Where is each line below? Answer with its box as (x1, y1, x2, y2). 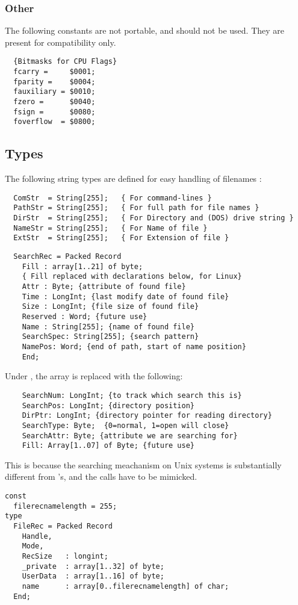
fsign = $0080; (13, 107, 96, 116)
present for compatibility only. (5, 36, 116, 48)
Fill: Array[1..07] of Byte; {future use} (22, 441, 194, 450)
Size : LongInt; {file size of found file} (22, 302, 199, 311)
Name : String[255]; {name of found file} (22, 322, 194, 331)
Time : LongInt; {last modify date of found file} (22, 292, 229, 301)
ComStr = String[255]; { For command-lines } (13, 193, 212, 202)
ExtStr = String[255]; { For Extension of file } (13, 234, 229, 243)
